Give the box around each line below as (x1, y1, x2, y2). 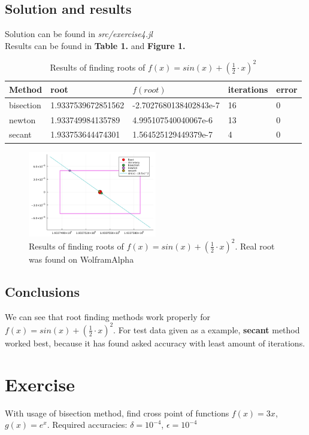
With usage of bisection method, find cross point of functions (5, 406, 229, 419)
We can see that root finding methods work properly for (5, 310, 210, 323)
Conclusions (5, 282, 80, 300)
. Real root (235, 239, 275, 252)
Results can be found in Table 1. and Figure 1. (5, 39, 186, 51)
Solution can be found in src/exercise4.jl (5, 28, 153, 40)
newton (9, 113, 36, 126)
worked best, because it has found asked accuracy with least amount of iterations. (5, 336, 305, 349)
